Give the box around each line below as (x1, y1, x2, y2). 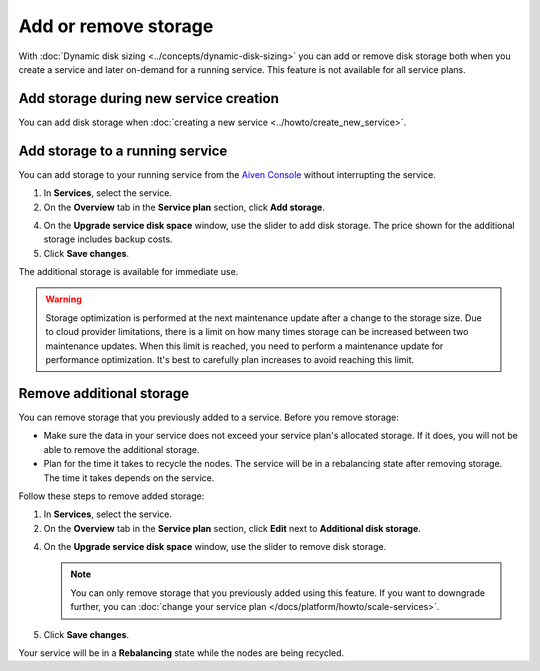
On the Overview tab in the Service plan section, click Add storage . (43, 201, 325, 213)
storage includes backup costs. (43, 233, 174, 245)
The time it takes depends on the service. (43, 471, 215, 484)
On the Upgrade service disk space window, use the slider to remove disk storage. (43, 541, 387, 553)
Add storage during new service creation (18, 90, 279, 107)
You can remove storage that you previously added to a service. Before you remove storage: (18, 411, 400, 423)
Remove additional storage (18, 385, 190, 402)
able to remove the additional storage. (43, 443, 200, 455)
